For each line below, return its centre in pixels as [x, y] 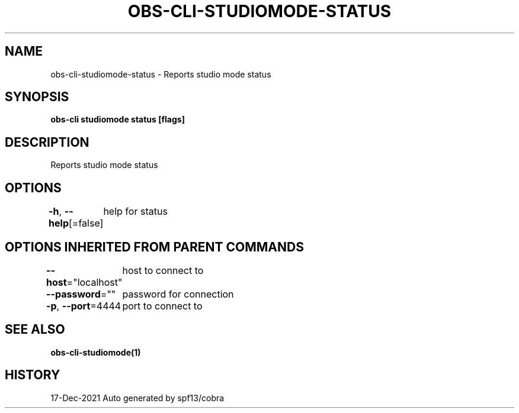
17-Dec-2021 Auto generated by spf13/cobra [137, 398]
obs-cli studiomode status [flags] [118, 120]
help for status [135, 212]
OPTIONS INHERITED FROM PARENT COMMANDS [154, 247]
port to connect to [162, 306]
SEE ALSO [35, 330]
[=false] [86, 223]
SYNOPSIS [37, 97]
